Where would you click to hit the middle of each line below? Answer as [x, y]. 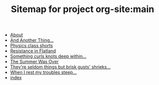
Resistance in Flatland [33, 51]
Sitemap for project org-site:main [83, 9]
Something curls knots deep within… [48, 56]
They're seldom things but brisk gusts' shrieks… [60, 67]
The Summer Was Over [34, 62]
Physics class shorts [31, 46]
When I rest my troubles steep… [43, 72]
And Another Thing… [32, 40]
